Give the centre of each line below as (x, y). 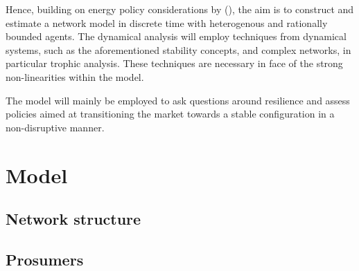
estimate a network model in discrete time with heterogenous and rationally (167, 22)
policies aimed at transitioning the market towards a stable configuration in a (170, 114)
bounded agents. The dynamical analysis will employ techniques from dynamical (176, 36)
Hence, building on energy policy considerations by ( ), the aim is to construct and (180, 9)
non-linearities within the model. (75, 76)
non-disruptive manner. (55, 127)
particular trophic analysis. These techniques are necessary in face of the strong (174, 63)
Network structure (73, 219)
